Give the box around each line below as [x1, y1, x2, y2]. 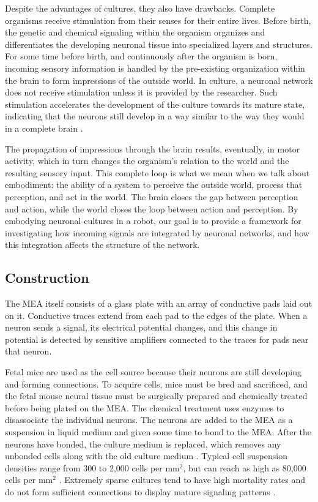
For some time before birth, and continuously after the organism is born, [5, 50, 278, 62]
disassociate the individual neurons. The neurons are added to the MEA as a [5, 413, 293, 426]
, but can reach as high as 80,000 [183, 461, 306, 474]
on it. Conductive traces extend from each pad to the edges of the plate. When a [5, 309, 308, 321]
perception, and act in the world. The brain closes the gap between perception [5, 190, 298, 203]
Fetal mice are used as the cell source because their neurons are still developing [5, 365, 301, 378]
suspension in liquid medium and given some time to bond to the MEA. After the [5, 425, 312, 438]
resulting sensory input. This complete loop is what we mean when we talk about [5, 166, 310, 179]
